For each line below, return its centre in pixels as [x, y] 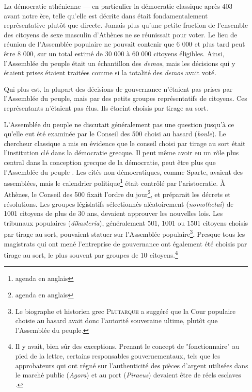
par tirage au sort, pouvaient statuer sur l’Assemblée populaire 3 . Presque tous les [125, 233]
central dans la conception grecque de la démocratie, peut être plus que [110, 162]
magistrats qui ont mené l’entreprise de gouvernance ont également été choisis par [126, 243]
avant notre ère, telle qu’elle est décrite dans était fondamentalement [106, 15]
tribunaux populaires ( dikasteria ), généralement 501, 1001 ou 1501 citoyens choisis [126, 222]
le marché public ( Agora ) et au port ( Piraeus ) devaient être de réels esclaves [128, 375]
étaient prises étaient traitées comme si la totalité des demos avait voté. [110, 73]
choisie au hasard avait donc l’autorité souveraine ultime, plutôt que [117, 320]
